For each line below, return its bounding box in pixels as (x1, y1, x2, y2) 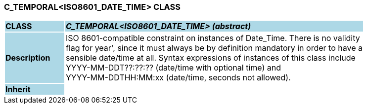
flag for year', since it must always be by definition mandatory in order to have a (65, 43, 363, 53)
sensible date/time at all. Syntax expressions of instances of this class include (65, 53, 356, 63)
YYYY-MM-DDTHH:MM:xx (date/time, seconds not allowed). (65, 72, 291, 83)
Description (5, 53, 50, 63)
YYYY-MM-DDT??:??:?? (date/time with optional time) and (65, 63, 281, 73)
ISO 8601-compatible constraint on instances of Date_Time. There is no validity (65, 33, 360, 43)
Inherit (5, 84, 31, 95)
